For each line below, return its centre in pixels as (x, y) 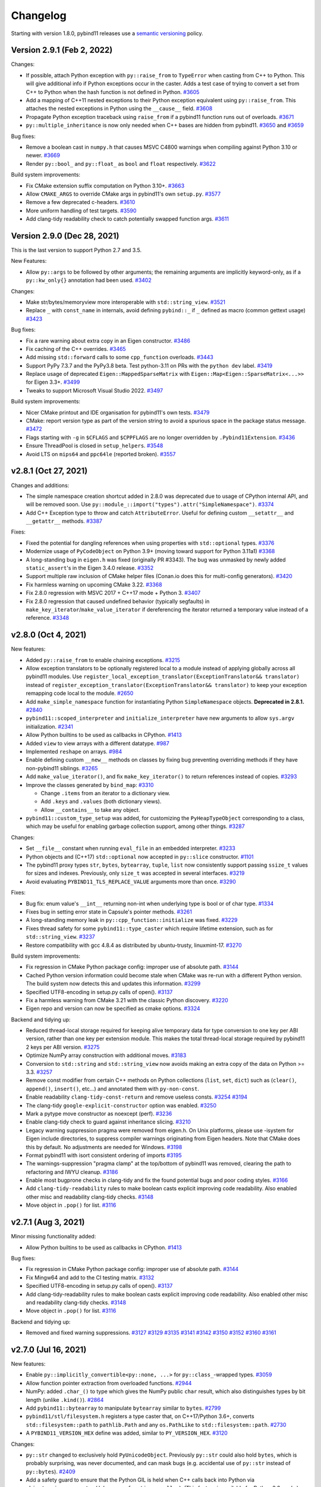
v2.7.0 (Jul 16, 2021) (49, 1349)
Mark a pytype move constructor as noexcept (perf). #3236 (99, 1113)
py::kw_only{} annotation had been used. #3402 (89, 280)
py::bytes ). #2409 (51, 1472)
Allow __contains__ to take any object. (90, 810)
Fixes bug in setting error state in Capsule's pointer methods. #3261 (109, 912)
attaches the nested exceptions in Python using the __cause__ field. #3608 (119, 109)
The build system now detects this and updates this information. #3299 (113, 984)
